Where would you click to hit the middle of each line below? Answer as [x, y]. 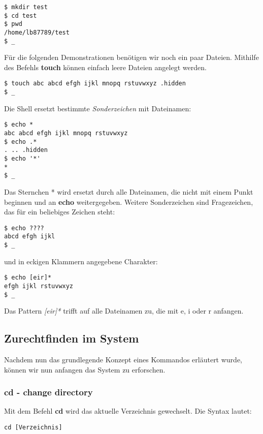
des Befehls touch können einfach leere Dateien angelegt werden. [105, 67]
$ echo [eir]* [28, 278]
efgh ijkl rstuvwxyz [39, 286]
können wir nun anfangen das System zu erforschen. [85, 369]
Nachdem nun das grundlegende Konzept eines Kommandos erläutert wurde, [123, 360]
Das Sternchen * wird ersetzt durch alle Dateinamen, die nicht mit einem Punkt [129, 191]
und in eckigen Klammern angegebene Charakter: [81, 261]
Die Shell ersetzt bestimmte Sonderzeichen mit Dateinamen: [98, 108]
